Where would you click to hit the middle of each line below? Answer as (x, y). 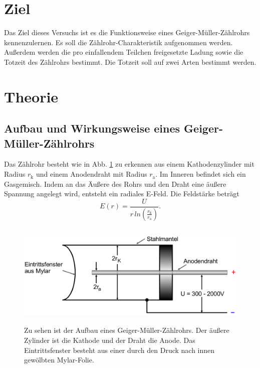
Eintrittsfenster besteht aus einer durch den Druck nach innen (119, 350)
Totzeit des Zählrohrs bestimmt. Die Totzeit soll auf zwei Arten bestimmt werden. (130, 62)
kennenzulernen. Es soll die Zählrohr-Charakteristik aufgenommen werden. (118, 42)
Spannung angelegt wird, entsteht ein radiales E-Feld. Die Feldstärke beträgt (122, 194)
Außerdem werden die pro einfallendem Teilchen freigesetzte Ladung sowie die (124, 52)
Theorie (31, 96)
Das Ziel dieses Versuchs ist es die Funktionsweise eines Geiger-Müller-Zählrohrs (127, 32)
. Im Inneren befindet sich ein (201, 174)
